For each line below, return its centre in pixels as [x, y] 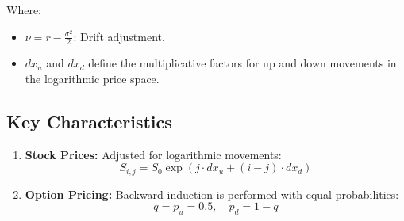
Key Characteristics [89, 121]
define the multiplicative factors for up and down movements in [242, 63]
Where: [24, 10]
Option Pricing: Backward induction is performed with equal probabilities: [212, 194]
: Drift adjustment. [119, 36]
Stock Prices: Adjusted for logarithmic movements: [153, 154]
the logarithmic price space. [92, 79]
